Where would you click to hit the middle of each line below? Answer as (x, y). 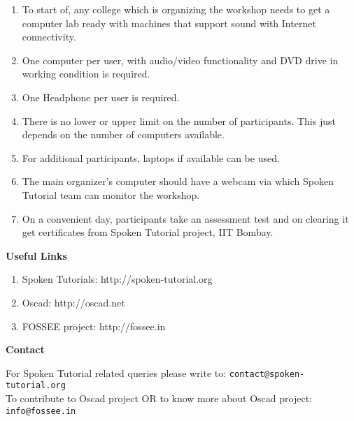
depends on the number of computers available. (123, 134)
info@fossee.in (41, 411)
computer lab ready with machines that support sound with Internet (169, 23)
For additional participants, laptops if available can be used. (151, 157)
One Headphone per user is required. (101, 97)
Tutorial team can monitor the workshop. (111, 194)
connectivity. (49, 37)
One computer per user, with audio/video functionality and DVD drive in (180, 60)
